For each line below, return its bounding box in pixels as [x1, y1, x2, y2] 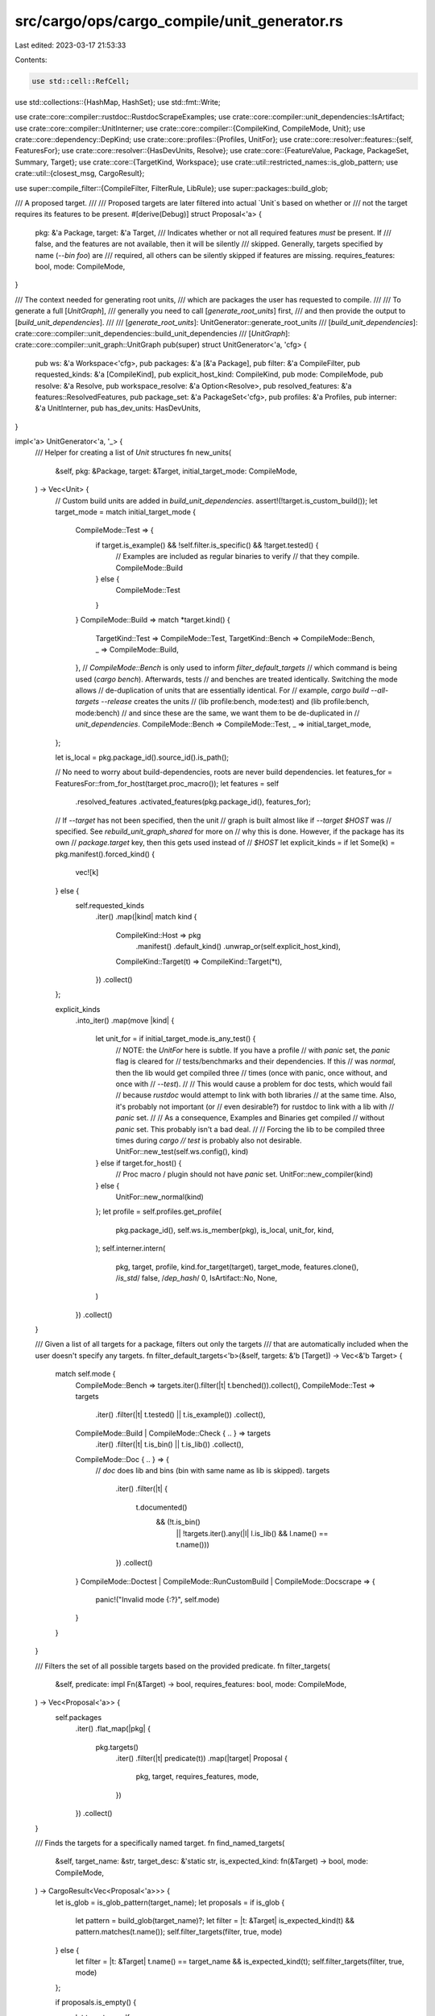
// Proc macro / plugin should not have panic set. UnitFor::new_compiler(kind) [115, 1169, 374, 1179]
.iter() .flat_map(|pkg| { [75, 1724, 151, 1734]
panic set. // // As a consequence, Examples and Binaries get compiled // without [115, 1113, 385, 1123]
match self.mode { [55, 1369, 116, 1379]
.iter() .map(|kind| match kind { [95, 912, 197, 922]
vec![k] [75, 868, 99, 877]
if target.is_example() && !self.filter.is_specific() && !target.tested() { [95, 540, 319, 550]
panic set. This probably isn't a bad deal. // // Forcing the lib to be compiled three [115, 1124, 386, 1134]
